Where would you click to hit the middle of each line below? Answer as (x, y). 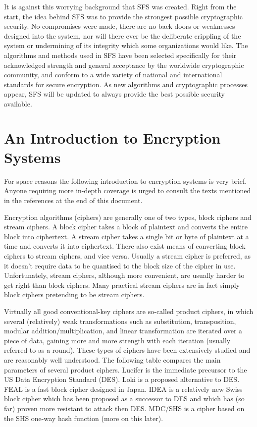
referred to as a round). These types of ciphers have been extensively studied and (127, 350)
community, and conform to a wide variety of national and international (113, 75)
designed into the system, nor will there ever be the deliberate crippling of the (123, 35)
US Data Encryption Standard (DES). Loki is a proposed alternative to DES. (122, 379)
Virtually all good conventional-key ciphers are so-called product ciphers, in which (129, 311)
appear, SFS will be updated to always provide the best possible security (114, 94)
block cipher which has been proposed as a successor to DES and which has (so (124, 399)
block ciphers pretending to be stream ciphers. (74, 294)
